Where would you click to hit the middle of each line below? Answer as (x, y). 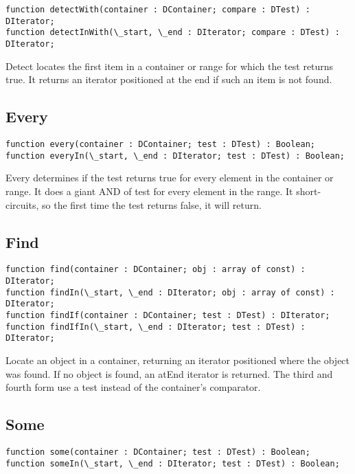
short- (309, 191)
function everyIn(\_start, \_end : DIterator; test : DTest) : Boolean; (175, 156)
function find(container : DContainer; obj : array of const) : (156, 270)
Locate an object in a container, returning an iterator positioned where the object (178, 360)
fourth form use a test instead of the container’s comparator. (133, 387)
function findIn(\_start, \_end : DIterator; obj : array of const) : (170, 292)
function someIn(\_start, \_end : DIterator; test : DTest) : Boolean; (173, 463)
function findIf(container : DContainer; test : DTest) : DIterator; (168, 315)
